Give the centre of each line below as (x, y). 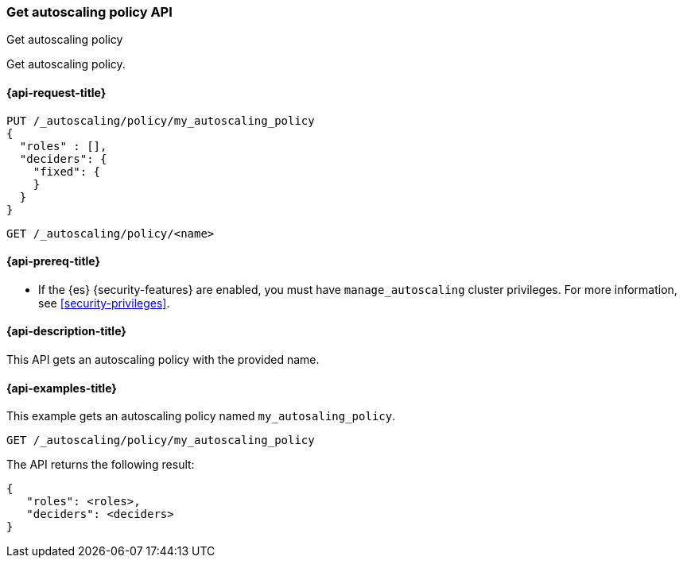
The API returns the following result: (101, 465)
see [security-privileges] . (104, 303)
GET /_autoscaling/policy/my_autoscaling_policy (161, 440)
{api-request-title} (56, 92)
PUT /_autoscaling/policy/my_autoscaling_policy (161, 120)
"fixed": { (67, 171)
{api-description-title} (66, 331)
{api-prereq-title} (54, 261)
